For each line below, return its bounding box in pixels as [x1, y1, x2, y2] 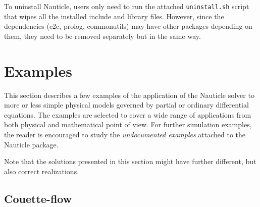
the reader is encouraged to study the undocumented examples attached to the [4, 129, 246, 139]
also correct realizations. [4, 166, 79, 176]
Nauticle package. [4, 139, 59, 149]
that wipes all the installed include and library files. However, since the [4, 11, 224, 21]
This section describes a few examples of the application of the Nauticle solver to [4, 89, 254, 100]
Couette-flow [4, 190, 72, 206]
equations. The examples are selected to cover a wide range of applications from [4, 109, 251, 120]
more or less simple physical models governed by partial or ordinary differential [4, 99, 249, 110]
